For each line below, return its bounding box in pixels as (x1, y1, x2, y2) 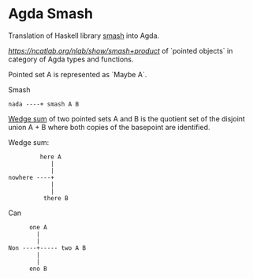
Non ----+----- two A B (8, 244, 87, 252)
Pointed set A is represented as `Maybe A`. (8, 69, 147, 79)
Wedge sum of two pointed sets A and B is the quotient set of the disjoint (8, 113, 246, 123)
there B (43, 194, 69, 202)
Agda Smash (8, 5, 93, 23)
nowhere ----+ (8, 173, 55, 181)
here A (39, 153, 61, 161)
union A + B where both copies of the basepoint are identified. (8, 122, 210, 132)
